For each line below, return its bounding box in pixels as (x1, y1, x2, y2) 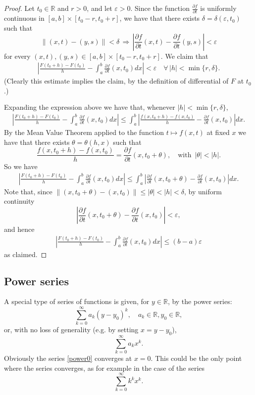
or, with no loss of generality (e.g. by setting (4, 324, 139, 335)
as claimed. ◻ (4, 249, 47, 259)
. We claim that (160, 50, 208, 61)
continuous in (4, 13, 45, 23)
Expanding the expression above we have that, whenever (4, 102, 175, 112)
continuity (4, 196, 35, 206)
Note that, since (4, 186, 52, 196)
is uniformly (200, 3, 237, 13)
